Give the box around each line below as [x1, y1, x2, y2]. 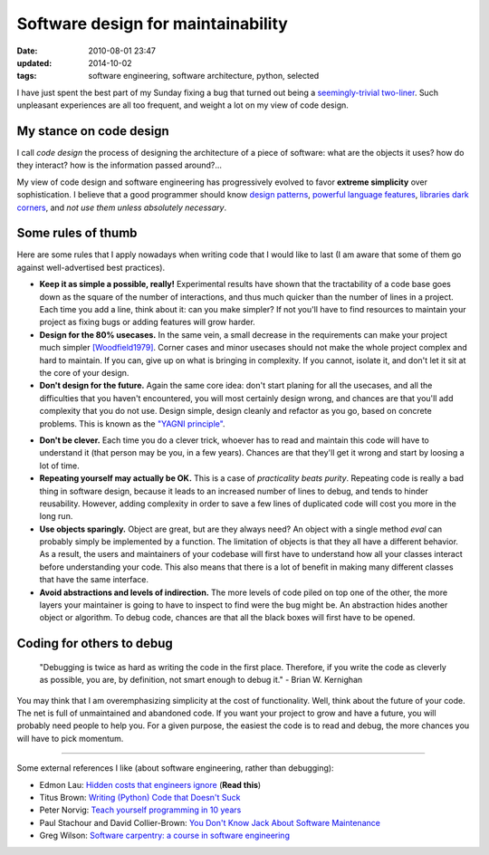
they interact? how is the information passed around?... [16, 159, 222, 171]
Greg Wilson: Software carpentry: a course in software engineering [39, 830, 290, 841]
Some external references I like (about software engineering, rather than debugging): [16, 763, 334, 773]
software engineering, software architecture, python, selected [88, 71, 320, 82]
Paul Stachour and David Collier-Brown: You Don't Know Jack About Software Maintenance [39, 817, 380, 828]
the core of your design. [39, 368, 129, 378]
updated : [16, 57, 53, 68]
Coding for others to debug [16, 636, 174, 651]
